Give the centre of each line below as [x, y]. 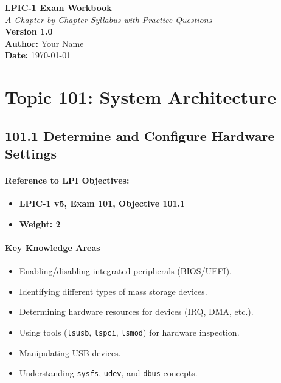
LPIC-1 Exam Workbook [58, 7]
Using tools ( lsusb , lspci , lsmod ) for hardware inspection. [129, 332]
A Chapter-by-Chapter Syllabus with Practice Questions [109, 19]
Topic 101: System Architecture [140, 97]
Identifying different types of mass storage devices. [113, 291]
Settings [31, 154]
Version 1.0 [29, 31]
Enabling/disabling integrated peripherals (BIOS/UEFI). [125, 271]
